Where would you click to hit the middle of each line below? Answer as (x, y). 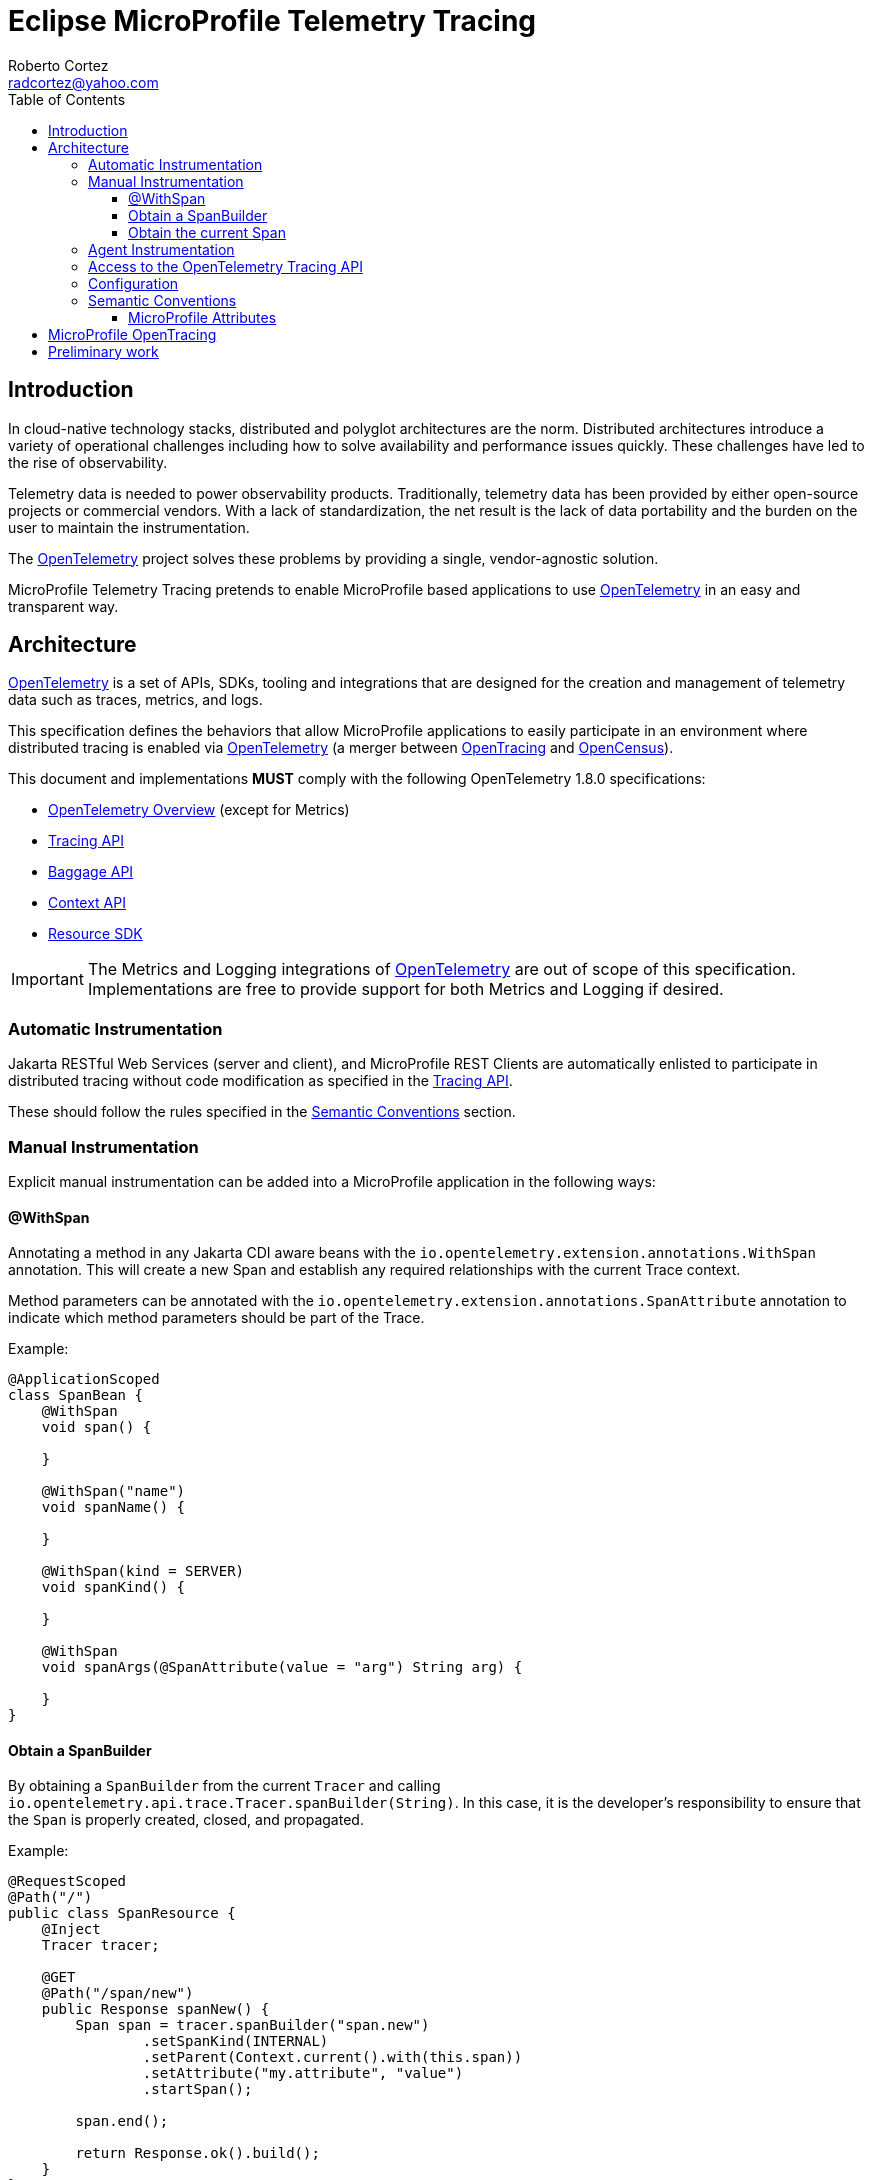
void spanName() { (113, 1507)
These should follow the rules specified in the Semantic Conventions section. (262, 1112)
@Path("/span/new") (117, 1993)
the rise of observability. (88, 462)
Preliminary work (103, 351)
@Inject (71, 1929)
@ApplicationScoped (84, 1379)
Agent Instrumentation (161, 249)
